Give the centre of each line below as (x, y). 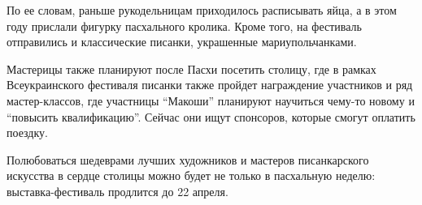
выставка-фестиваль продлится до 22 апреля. (117, 191)
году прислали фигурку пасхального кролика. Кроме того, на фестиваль (184, 26)
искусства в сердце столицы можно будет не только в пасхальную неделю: (191, 175)
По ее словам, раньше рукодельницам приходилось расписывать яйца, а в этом (202, 10)
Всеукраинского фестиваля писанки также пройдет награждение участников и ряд (210, 85)
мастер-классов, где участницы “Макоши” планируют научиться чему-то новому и (211, 100)
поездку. (27, 132)
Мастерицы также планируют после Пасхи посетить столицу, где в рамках (191, 68)
